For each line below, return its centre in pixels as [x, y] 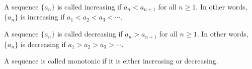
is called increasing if [89, 6]
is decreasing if [43, 44]
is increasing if [43, 17]
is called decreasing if [90, 34]
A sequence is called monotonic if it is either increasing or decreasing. [111, 61]
